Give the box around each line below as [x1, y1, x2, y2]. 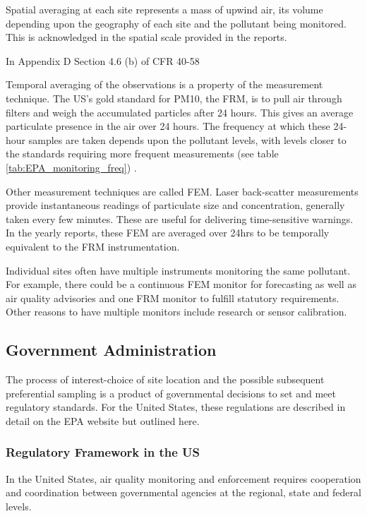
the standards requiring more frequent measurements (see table [6, 146, 279, 161]
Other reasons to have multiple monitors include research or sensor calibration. [6, 304, 347, 319]
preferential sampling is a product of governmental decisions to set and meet [6, 385, 336, 400]
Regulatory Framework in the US [6, 443, 200, 461]
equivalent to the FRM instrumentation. [6, 239, 180, 253]
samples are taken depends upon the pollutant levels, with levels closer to [28, 132, 347, 147]
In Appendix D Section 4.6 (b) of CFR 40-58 [6, 53, 200, 68]
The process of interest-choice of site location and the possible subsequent [6, 372, 325, 387]
